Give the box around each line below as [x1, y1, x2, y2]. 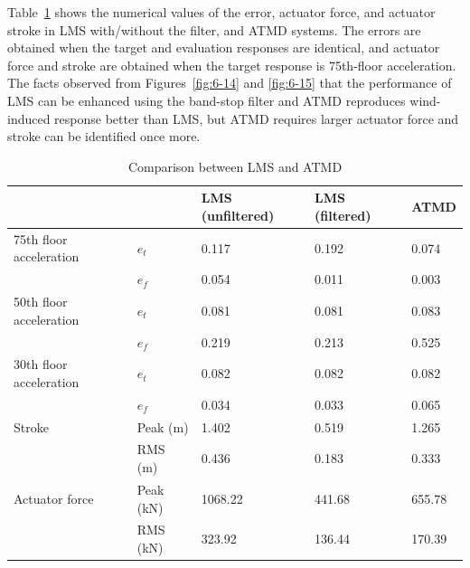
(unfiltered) [201, 205, 275, 224]
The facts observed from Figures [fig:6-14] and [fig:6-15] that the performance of [7, 73, 452, 92]
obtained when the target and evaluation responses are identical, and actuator [7, 38, 440, 57]
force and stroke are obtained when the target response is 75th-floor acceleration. [7, 55, 456, 74]
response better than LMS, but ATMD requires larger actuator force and [54, 109, 459, 128]
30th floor [14, 355, 68, 374]
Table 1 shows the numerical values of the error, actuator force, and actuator [7, 3, 436, 21]
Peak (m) [136, 417, 189, 436]
